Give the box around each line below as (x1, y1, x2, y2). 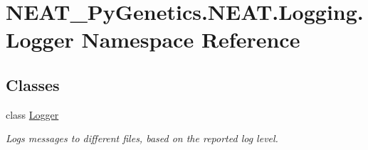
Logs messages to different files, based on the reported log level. (6, 131, 278, 146)
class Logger (6, 107, 59, 122)
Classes (6, 73, 60, 95)
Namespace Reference (81, 25, 300, 54)
